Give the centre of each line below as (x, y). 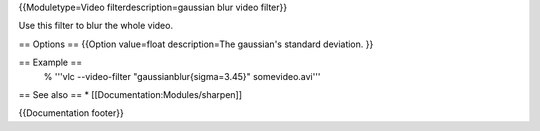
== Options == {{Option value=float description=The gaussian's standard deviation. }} (196, 44)
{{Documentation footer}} (71, 113)
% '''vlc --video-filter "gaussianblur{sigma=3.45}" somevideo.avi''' (182, 76)
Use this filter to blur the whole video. (96, 26)
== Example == (50, 62)
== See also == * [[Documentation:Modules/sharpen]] (130, 94)
